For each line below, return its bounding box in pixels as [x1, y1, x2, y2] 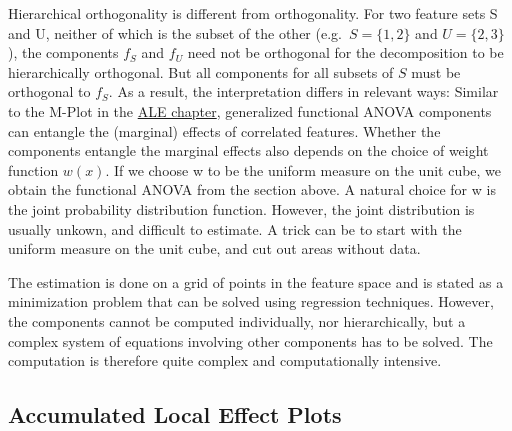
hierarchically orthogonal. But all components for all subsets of [8, 61, 394, 82]
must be [411, 61, 461, 82]
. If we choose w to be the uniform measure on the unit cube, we [105, 159, 502, 180]
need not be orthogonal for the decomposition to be [187, 42, 504, 63]
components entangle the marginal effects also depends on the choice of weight [8, 140, 489, 161]
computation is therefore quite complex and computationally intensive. [8, 350, 442, 371]
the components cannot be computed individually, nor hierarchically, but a [8, 310, 466, 331]
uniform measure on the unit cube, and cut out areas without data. [8, 238, 421, 259]
